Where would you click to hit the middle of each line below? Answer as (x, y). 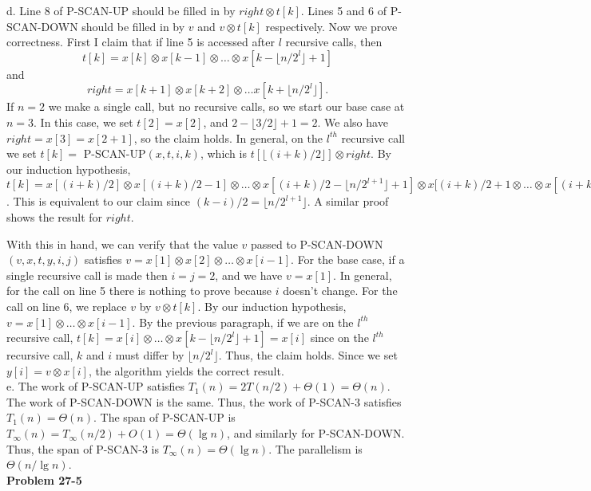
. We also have (353, 122)
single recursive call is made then (87, 275)
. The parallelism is (315, 448)
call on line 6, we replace (67, 306)
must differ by (150, 355)
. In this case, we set (83, 122)
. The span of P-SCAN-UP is (164, 417)
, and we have (249, 275)
